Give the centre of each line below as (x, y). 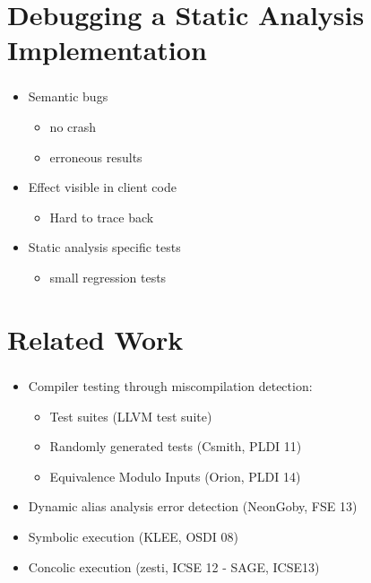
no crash (73, 127)
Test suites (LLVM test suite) (131, 416)
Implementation (107, 50)
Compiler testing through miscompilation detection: (170, 385)
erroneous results (96, 157)
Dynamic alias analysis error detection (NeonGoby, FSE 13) (193, 506)
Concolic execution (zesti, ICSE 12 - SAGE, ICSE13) (174, 566)
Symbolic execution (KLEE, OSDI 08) (133, 536)
